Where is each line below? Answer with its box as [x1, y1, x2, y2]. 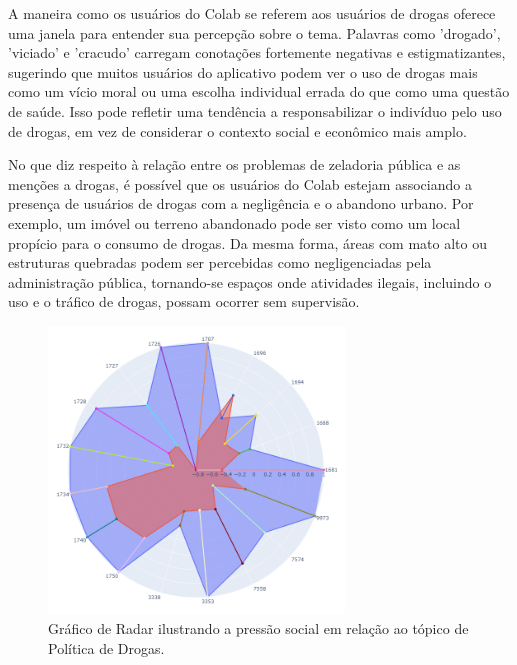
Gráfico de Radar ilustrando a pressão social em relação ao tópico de [48, 618, 469, 639]
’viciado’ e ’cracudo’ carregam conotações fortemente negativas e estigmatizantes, [8, 42, 506, 63]
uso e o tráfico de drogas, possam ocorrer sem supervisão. [8, 291, 360, 312]
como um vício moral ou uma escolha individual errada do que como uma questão [8, 81, 510, 102]
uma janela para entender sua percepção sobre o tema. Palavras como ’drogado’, [8, 22, 501, 43]
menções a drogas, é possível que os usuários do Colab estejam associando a [8, 173, 472, 194]
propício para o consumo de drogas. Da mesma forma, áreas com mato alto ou [8, 232, 487, 253]
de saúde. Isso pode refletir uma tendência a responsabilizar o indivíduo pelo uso [8, 100, 502, 121]
